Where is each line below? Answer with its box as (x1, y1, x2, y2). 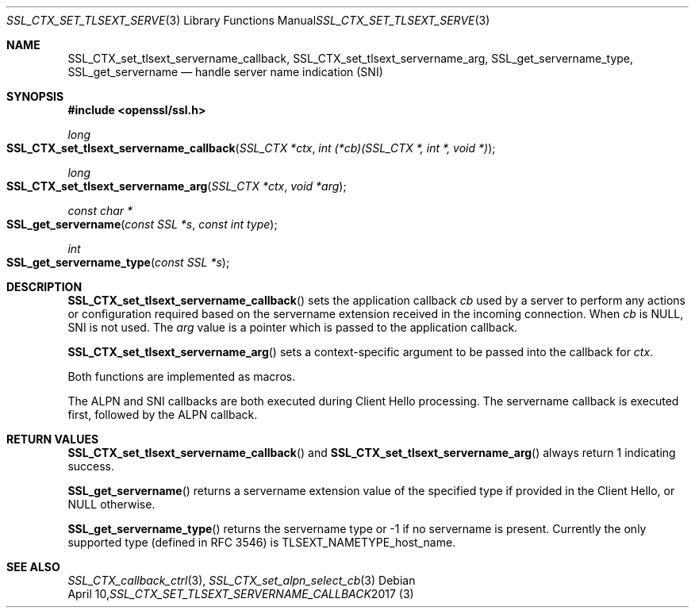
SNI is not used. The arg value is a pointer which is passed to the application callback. (67, 320, 518, 334)
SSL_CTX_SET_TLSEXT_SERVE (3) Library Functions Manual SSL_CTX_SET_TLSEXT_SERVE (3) (6, 13, 490, 27)
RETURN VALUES (6, 432, 99, 446)
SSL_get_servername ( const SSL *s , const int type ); (6, 217, 278, 231)
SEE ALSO (6, 560, 60, 574)
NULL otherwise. (67, 497, 156, 511)
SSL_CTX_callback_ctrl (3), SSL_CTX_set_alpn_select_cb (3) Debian (67, 574, 416, 587)
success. (67, 459, 115, 473)
